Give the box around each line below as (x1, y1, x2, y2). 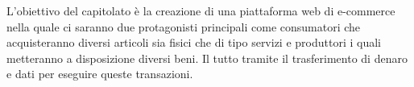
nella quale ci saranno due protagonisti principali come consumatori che (6, 18, 361, 35)
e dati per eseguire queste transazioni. (6, 65, 193, 82)
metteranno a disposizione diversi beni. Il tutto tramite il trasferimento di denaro (6, 49, 408, 66)
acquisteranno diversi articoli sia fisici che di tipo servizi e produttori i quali (6, 34, 381, 51)
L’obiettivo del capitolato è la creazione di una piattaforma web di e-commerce (6, 2, 395, 19)
